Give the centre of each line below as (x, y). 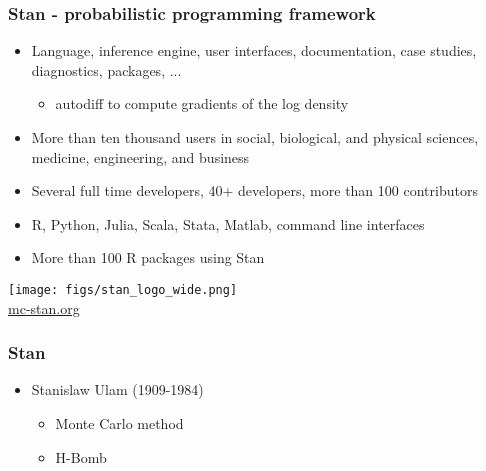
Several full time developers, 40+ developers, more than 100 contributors (254, 190)
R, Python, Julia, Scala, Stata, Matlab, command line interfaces (228, 223)
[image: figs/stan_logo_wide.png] (123, 289)
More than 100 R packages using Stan (148, 257)
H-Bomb (81, 456)
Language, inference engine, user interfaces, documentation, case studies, (254, 50)
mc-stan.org (44, 307)
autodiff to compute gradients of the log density (202, 103)
